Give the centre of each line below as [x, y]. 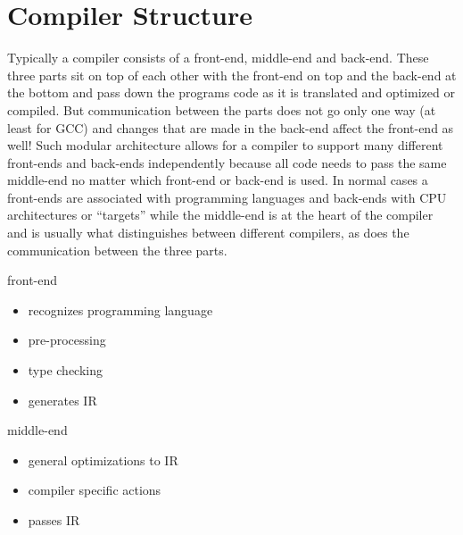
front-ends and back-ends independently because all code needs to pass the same [227, 162]
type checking [66, 370]
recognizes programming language [120, 309]
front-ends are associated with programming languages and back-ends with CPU [227, 197]
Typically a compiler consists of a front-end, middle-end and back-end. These [218, 58]
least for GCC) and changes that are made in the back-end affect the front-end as [231, 127]
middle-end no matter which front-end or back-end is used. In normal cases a [218, 180]
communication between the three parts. [117, 250]
